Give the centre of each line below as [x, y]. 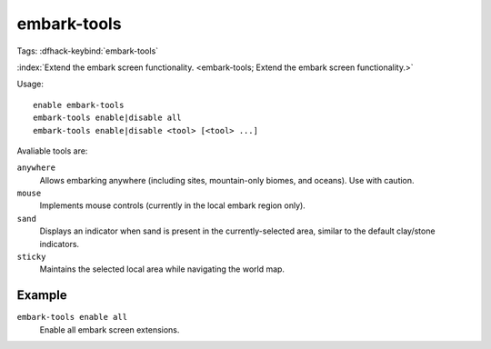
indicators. [60, 244]
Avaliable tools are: [52, 151]
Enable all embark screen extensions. [110, 329]
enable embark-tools [79, 105]
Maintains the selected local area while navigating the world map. [162, 269]
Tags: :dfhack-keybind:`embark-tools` [88, 51]
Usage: [30, 84]
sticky [31, 257]
